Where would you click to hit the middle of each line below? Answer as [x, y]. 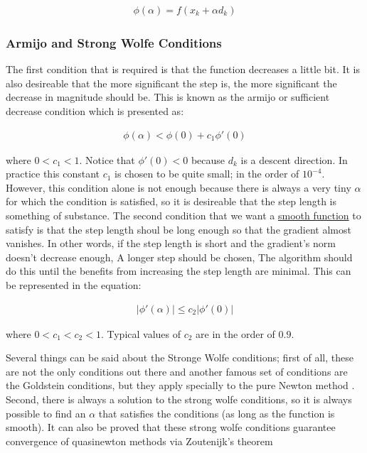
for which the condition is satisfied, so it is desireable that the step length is [171, 201]
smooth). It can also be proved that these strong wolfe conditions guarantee [171, 427]
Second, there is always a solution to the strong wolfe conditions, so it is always [179, 399]
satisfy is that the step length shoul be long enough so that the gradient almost [179, 229]
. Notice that [107, 159]
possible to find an [46, 413]
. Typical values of [141, 333]
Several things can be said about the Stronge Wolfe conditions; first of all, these [180, 358]
